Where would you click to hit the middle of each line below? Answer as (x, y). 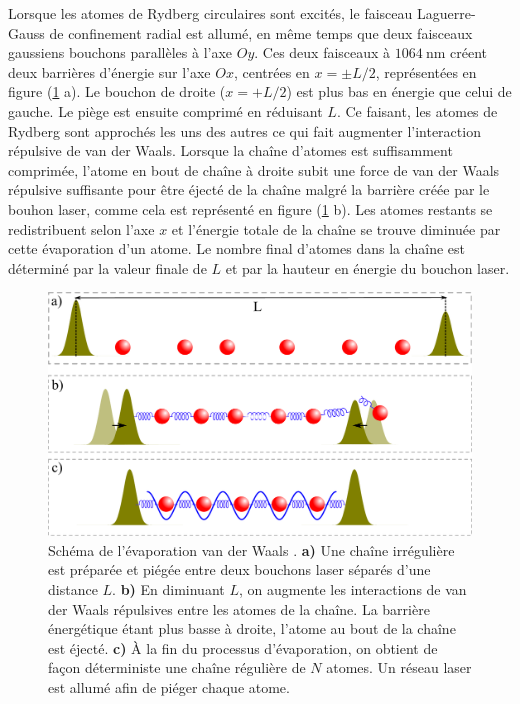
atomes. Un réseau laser (399, 667)
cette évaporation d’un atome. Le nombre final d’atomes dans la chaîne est (237, 248)
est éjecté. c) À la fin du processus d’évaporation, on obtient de (243, 647)
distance (73, 588)
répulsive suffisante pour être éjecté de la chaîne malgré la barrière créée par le (249, 189)
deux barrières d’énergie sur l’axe (109, 71)
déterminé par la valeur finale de (107, 267)
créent (468, 52)
